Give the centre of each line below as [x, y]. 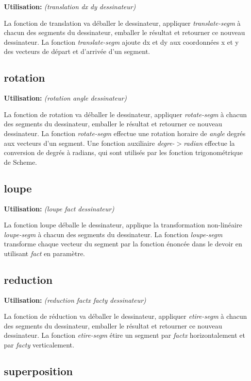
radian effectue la [209, 143]
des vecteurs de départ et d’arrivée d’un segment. [77, 51]
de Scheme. [21, 162]
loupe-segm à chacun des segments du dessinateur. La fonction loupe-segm [113, 234]
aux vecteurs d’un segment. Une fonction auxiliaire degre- [89, 143]
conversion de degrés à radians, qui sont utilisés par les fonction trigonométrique [123, 152]
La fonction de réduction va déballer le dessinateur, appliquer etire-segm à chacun [125, 316]
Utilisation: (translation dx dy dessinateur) [70, 6]
